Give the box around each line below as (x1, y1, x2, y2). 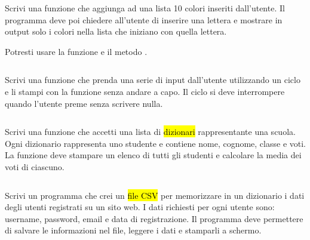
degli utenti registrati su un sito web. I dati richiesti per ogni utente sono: (5, 201, 275, 213)
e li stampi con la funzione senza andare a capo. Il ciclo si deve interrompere (5, 85, 285, 97)
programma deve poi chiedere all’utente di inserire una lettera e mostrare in (5, 13, 283, 26)
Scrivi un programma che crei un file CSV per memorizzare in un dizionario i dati (5, 189, 305, 201)
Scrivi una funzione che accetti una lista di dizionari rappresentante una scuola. (5, 125, 296, 138)
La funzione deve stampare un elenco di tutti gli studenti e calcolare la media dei (5, 149, 302, 161)
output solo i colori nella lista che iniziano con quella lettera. (5, 25, 227, 38)
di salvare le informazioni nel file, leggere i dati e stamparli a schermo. (5, 224, 262, 236)
